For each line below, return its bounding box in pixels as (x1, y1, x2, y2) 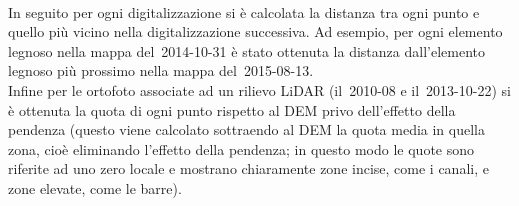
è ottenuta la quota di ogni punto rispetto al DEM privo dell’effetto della (8, 99, 456, 120)
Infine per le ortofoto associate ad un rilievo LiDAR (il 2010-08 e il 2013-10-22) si (8, 79, 511, 100)
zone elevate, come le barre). (8, 177, 182, 198)
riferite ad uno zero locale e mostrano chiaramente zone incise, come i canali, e (8, 158, 489, 179)
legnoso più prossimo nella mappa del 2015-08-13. (8, 60, 314, 81)
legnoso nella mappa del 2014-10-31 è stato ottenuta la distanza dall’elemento (8, 40, 485, 61)
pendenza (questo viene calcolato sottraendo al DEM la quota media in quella (8, 119, 485, 140)
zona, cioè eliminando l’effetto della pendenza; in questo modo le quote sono (8, 138, 475, 159)
